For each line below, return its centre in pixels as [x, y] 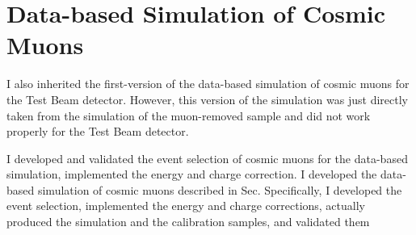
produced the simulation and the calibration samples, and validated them [188, 222]
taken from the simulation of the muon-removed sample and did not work [189, 115]
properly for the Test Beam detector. [98, 131]
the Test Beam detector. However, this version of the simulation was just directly [207, 99]
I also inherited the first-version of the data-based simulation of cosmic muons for [208, 84]
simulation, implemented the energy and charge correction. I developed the [192, 174]
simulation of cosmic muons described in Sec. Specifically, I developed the [220, 189]
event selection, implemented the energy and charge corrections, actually [186, 206]
